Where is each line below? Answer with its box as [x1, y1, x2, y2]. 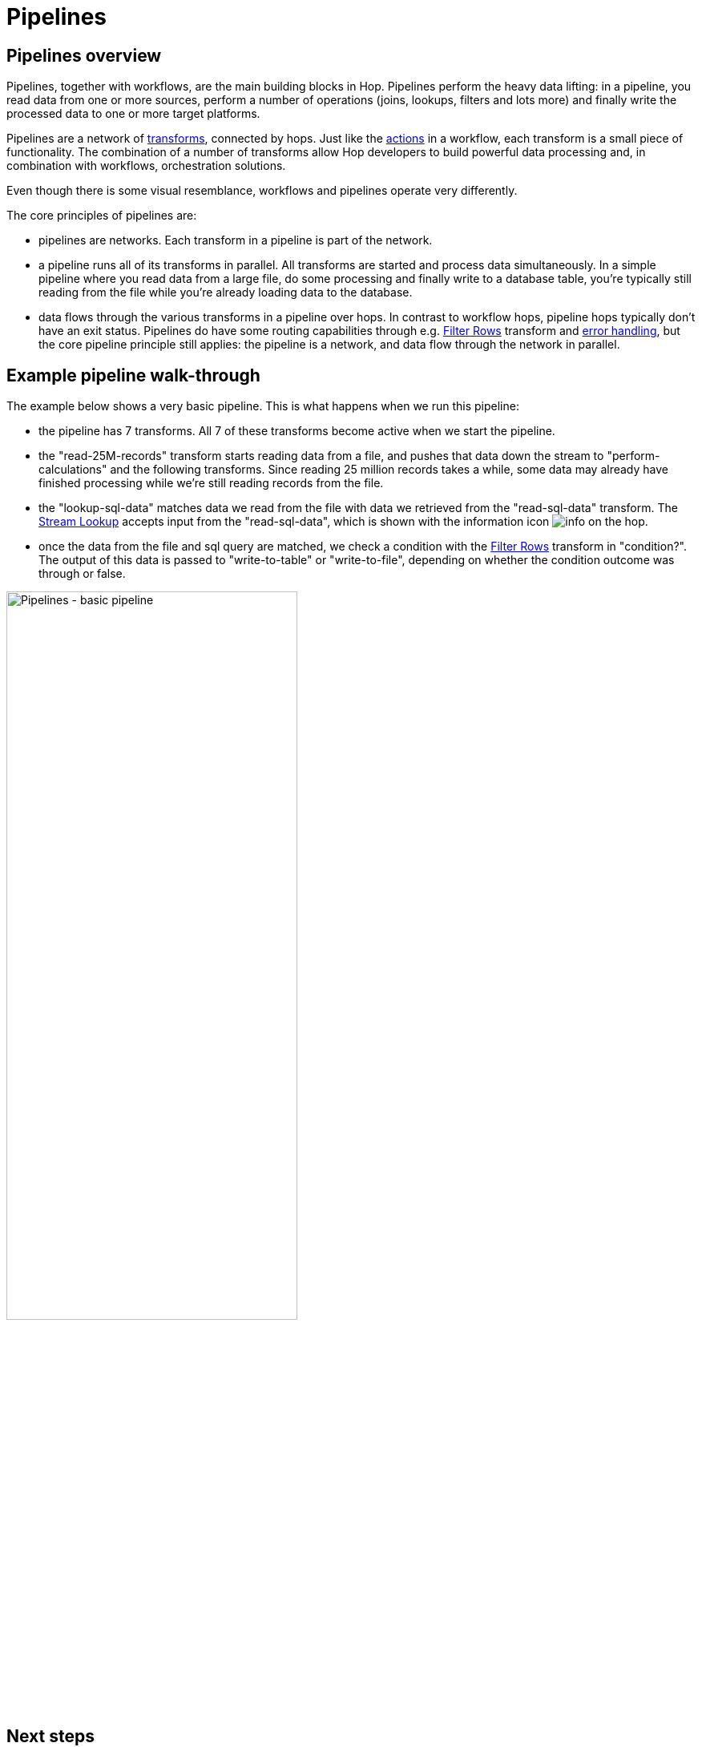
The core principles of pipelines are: [6, 208, 197, 223]
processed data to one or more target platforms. [6, 107, 260, 121]
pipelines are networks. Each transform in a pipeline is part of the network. [38, 233, 433, 248]
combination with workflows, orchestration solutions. [6, 159, 286, 173]
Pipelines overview [6, 45, 162, 66]
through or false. [38, 567, 126, 581]
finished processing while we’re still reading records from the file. [38, 476, 384, 490]
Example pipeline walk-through [6, 365, 260, 385]
